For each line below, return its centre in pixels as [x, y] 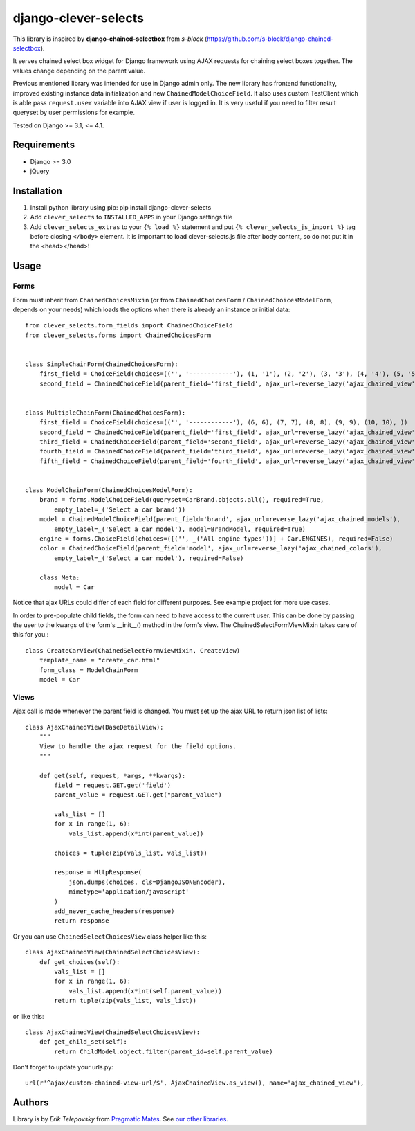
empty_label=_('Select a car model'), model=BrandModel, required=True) [180, 529]
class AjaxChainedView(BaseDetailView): [94, 727]
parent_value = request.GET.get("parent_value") [138, 795]
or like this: [28, 1016]
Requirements [44, 145]
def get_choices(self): [80, 962]
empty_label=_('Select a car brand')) [120, 509]
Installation [37, 191]
